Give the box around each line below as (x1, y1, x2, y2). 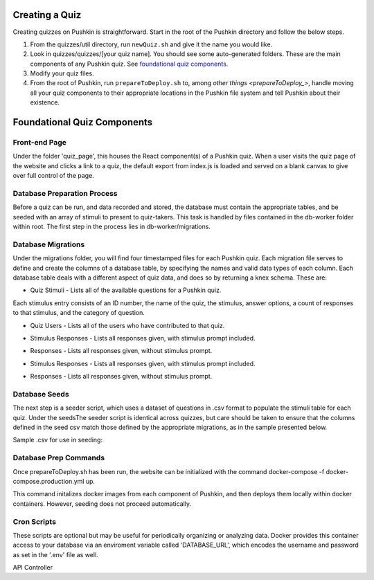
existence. (30, 98, 60, 107)
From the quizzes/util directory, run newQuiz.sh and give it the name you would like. (30, 40, 273, 48)
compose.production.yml (12, 478, 84, 485)
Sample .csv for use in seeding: (12, 436, 103, 444)
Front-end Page (12, 138, 67, 147)
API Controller (12, 563, 53, 572)
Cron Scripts (12, 516, 57, 526)
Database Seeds (12, 389, 69, 399)
